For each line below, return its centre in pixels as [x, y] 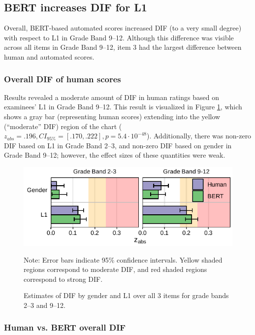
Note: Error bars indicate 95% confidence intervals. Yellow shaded [123, 259]
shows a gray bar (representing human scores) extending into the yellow [112, 116]
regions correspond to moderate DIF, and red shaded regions [115, 269]
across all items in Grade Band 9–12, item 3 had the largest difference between [123, 47]
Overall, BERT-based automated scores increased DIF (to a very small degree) [123, 28]
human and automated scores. [49, 56]
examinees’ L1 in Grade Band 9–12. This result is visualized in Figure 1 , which [123, 107]
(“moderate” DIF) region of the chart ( [63, 126]
